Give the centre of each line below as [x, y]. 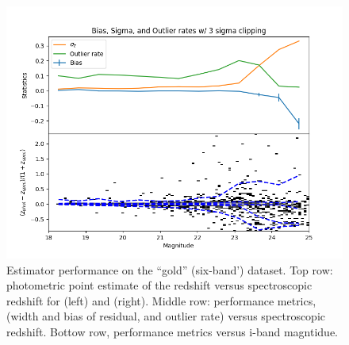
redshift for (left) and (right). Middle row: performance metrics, [161, 300]
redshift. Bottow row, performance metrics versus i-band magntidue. [173, 331]
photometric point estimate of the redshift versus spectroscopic [159, 285]
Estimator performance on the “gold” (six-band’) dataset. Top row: [170, 269]
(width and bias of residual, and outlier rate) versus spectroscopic [166, 316]
